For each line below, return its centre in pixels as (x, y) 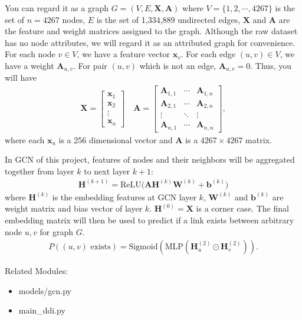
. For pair (90, 65)
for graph (57, 231)
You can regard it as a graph (57, 8)
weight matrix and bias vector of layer (74, 208)
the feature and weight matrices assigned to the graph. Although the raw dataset (151, 31)
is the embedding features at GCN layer (124, 197)
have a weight (29, 65)
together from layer (40, 171)
